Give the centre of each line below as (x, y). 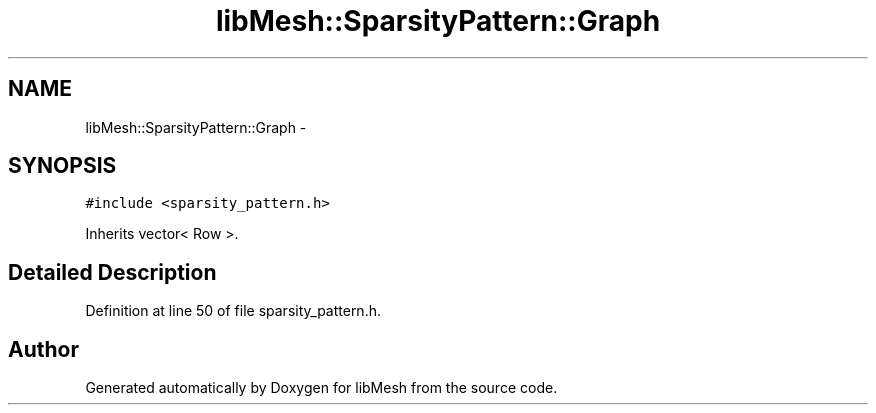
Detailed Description (112, 272)
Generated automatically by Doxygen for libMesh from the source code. (321, 388)
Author (43, 349)
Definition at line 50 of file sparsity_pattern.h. (233, 311)
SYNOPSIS (62, 166)
